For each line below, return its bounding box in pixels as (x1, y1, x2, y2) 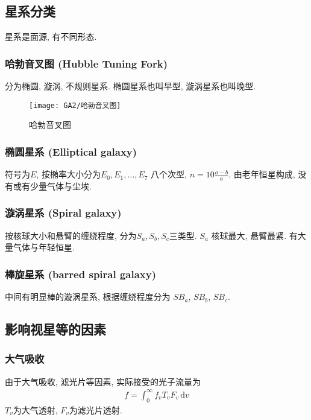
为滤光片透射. (69, 403, 122, 416)
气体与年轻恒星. (13, 241, 75, 253)
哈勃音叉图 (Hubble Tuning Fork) (5, 56, 168, 71)
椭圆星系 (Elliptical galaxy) (5, 144, 137, 159)
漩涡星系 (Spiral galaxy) (5, 205, 122, 220)
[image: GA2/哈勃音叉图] (29, 101, 121, 110)
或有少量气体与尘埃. (13, 179, 92, 192)
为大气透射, (13, 403, 58, 416)
